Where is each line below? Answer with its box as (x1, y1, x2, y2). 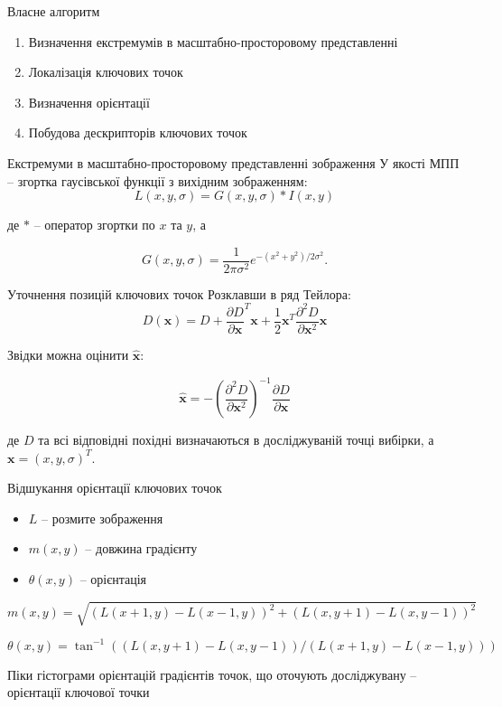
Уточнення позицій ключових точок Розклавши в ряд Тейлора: (7, 284, 351, 303)
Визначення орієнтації (28, 92, 150, 111)
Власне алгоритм (7, 2, 100, 20)
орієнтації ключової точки (7, 683, 150, 702)
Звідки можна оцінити (7, 344, 129, 363)
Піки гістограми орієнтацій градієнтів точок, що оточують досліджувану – (7, 665, 417, 683)
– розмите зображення (42, 508, 163, 527)
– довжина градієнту (85, 539, 198, 558)
